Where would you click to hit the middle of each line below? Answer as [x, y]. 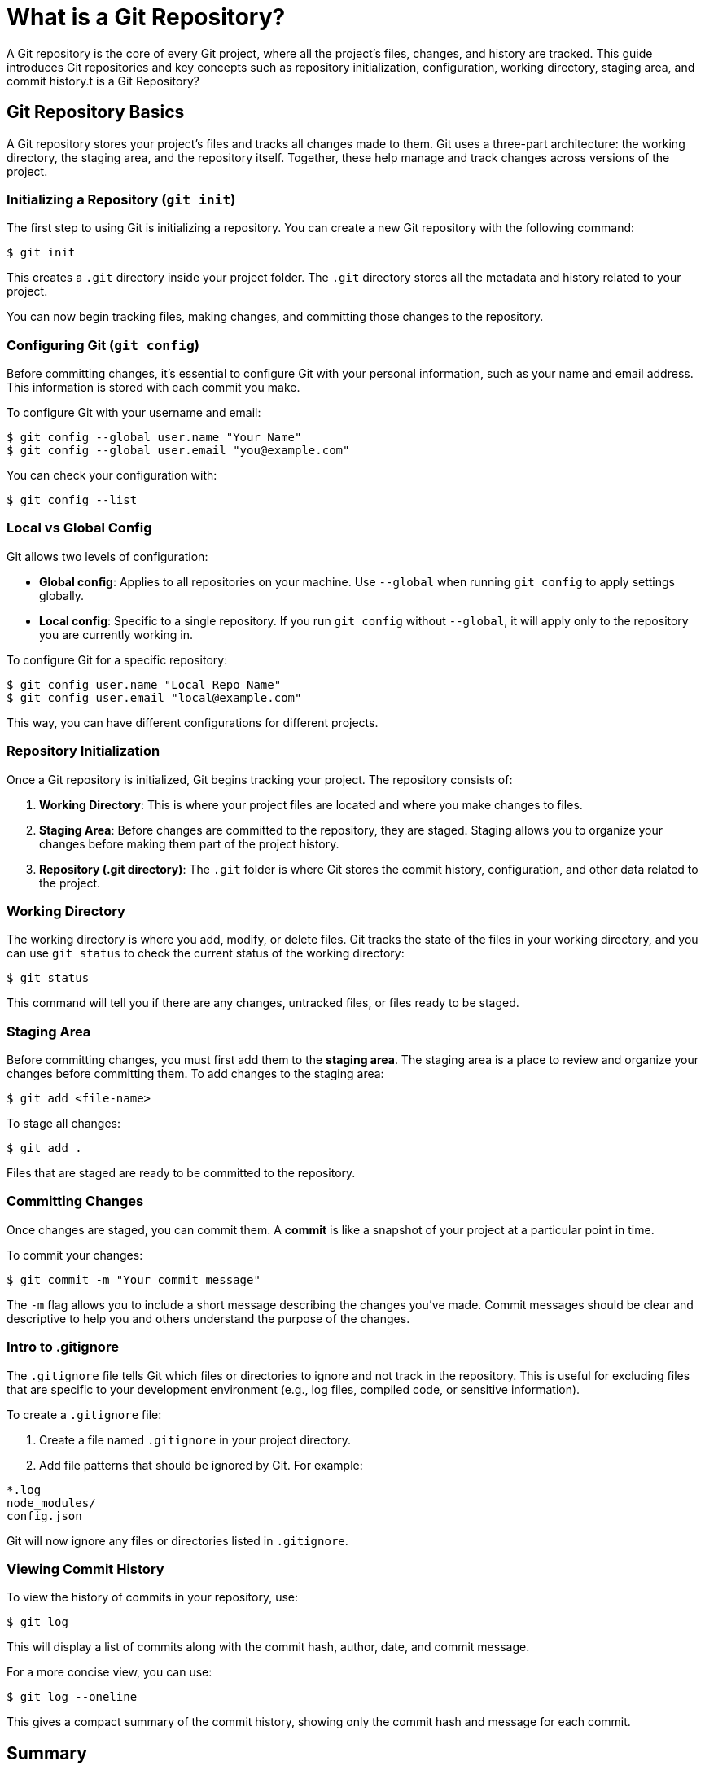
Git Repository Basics [96, 112]
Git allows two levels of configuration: [107, 556]
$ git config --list [72, 500]
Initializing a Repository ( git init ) [121, 199]
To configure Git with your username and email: [134, 413]
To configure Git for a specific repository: [117, 659]
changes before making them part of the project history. [189, 843]
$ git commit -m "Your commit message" [134, 1279]
